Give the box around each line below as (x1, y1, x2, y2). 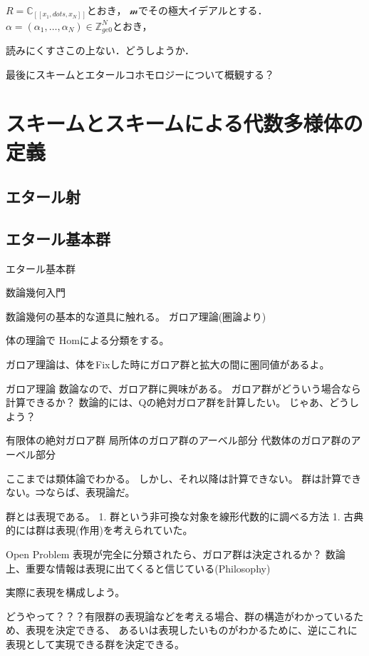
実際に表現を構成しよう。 (6, 585, 125, 600)
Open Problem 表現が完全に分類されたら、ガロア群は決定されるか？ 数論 (6, 547, 345, 562)
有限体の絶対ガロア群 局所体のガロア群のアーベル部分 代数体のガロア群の (6, 433, 351, 448)
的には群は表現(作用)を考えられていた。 (6, 523, 193, 538)
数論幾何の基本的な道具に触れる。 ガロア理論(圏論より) (6, 308, 266, 323)
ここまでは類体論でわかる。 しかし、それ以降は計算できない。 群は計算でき (6, 470, 362, 485)
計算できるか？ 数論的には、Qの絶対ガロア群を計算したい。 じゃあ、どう (6, 395, 349, 410)
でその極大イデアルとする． (137, 3, 268, 17)
